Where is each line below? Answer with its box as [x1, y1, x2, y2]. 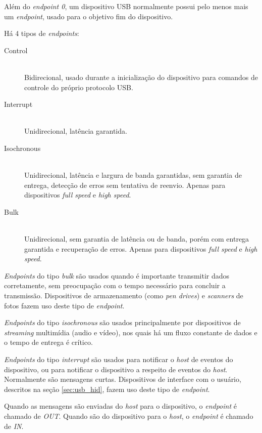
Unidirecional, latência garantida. [24, 126, 127, 136]
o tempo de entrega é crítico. [4, 337, 93, 347]
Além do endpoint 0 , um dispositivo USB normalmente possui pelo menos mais [4, 1, 248, 11]
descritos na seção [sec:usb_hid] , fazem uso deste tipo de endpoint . [4, 383, 210, 394]
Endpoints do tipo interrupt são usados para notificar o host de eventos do [4, 354, 233, 365]
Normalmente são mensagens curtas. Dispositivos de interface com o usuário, [4, 374, 241, 384]
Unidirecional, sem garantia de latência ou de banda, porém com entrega [24, 233, 249, 244]
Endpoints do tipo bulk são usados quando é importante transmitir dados [4, 270, 230, 281]
